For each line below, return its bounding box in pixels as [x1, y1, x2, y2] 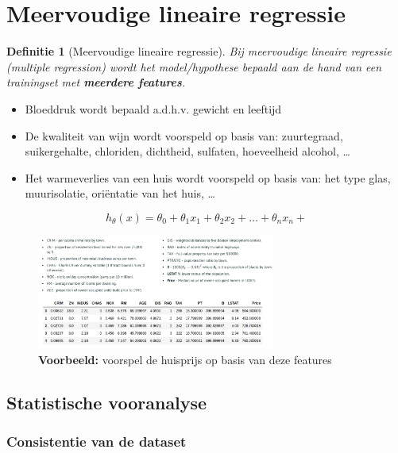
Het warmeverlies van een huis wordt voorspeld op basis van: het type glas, [25, 169, 391, 186]
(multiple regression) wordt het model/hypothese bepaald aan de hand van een [6, 58, 382, 75]
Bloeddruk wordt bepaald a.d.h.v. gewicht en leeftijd [25, 100, 282, 117]
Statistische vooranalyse [6, 390, 207, 415]
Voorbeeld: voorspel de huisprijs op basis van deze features [38, 351, 332, 368]
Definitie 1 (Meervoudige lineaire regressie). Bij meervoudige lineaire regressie [6, 43, 392, 60]
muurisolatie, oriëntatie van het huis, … [25, 185, 215, 202]
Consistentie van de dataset [6, 432, 187, 451]
